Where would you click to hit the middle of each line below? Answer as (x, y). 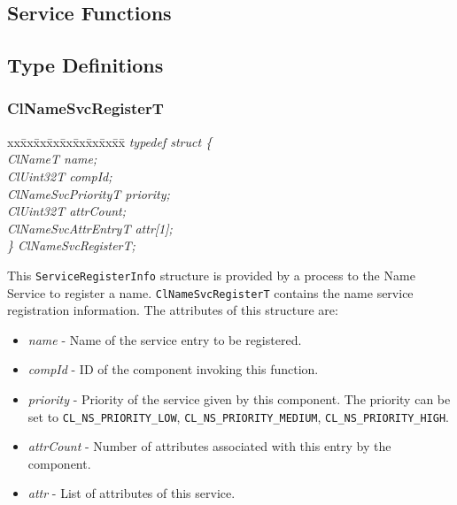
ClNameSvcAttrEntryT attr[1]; (90, 228)
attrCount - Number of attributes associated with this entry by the (209, 446)
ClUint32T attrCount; (67, 211)
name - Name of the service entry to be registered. (165, 339)
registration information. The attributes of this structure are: (173, 310)
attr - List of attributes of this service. (132, 493)
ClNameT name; (52, 159)
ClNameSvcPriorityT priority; (89, 193)
